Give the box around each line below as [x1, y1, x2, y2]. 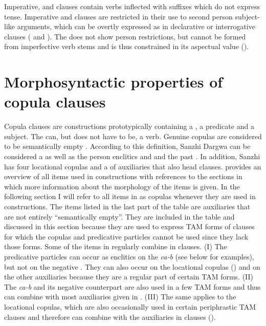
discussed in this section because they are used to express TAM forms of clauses [4, 221, 255, 232]
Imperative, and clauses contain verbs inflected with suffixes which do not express [4, 1, 260, 11]
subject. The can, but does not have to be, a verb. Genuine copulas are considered [4, 131, 262, 141]
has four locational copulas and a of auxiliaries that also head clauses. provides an [4, 161, 261, 171]
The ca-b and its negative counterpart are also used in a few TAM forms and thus [4, 281, 261, 292]
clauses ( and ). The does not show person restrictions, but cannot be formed [4, 31, 246, 41]
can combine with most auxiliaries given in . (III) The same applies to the [4, 291, 236, 302]
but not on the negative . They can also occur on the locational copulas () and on [4, 261, 260, 272]
